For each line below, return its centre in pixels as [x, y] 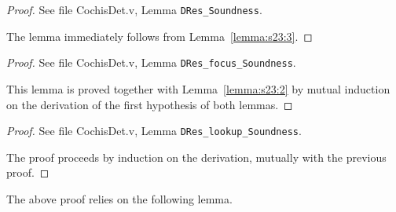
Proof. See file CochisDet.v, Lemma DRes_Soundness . [134, 9]
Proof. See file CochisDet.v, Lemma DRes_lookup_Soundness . [154, 131]
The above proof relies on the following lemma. [119, 198]
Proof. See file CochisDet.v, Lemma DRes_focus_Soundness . [151, 62]
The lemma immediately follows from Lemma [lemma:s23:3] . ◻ [159, 36]
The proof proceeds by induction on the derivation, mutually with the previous [196, 157]
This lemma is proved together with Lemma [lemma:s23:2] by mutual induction [198, 88]
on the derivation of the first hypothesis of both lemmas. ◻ [150, 104]
